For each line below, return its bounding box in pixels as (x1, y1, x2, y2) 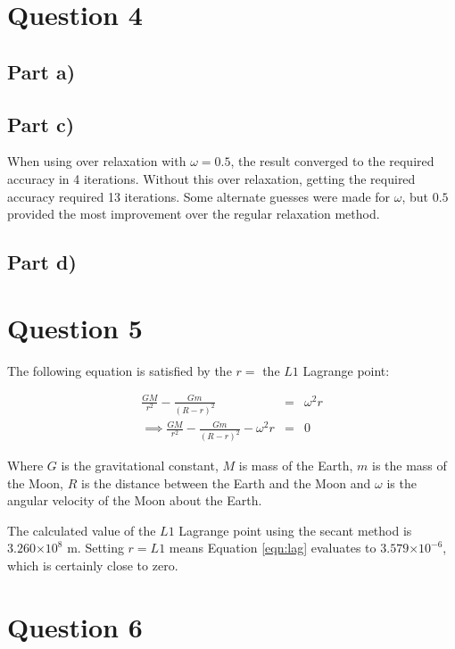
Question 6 (7, 608, 143, 645)
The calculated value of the (7, 520, 156, 539)
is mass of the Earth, (238, 456, 353, 475)
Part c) (7, 110, 75, 137)
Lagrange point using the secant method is (178, 520, 412, 539)
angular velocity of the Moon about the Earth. (7, 491, 262, 510)
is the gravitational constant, (61, 456, 219, 475)
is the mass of (371, 456, 447, 475)
